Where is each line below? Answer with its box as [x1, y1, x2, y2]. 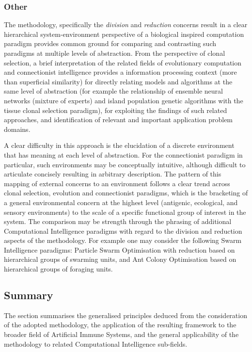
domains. [4, 124, 31, 134]
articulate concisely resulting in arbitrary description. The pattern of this [4, 169, 221, 179]
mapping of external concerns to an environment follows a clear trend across [4, 178, 230, 188]
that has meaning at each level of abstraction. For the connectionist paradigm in [4, 149, 243, 160]
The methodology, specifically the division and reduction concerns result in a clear [4, 19, 248, 30]
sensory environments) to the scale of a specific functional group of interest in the [4, 207, 246, 217]
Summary [4, 288, 53, 303]
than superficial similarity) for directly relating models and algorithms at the [4, 76, 233, 86]
